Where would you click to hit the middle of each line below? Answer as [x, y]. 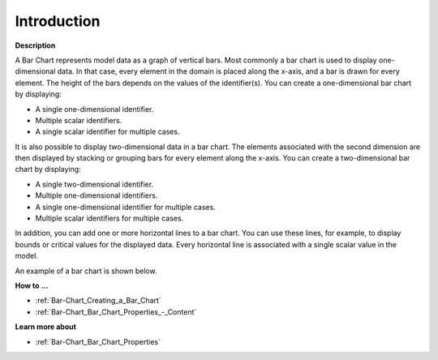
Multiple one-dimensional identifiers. [97, 195]
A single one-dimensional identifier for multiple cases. [126, 207]
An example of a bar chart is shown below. [86, 271]
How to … [32, 285]
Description [35, 45]
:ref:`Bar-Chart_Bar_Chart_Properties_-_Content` [116, 311]
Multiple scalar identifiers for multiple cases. [109, 218]
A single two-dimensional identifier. [94, 184]
